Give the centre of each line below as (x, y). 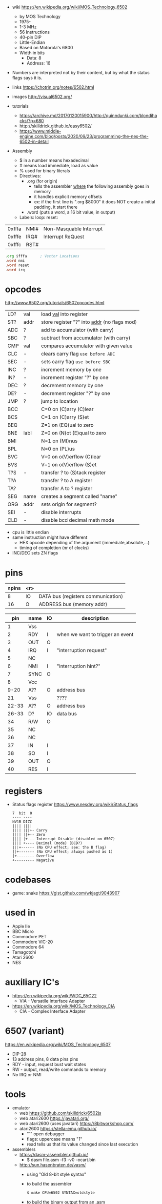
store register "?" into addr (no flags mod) (89, 322)
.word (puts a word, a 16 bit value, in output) (71, 212)
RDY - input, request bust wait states (49, 1065)
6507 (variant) (35, 1031)
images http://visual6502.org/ (42, 97)
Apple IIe (21, 927)
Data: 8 (34, 58)
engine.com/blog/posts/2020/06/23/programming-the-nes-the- (84, 136)
